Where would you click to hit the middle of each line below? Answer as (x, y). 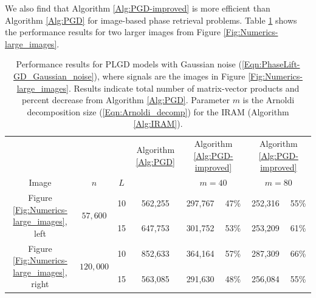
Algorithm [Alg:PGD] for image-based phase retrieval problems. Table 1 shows (151, 20)
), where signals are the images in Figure (170, 76)
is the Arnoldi (269, 100)
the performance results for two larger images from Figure (113, 32)
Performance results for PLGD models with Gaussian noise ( (129, 64)
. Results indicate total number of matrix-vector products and (184, 88)
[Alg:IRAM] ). (158, 124)
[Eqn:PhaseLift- (271, 64)
